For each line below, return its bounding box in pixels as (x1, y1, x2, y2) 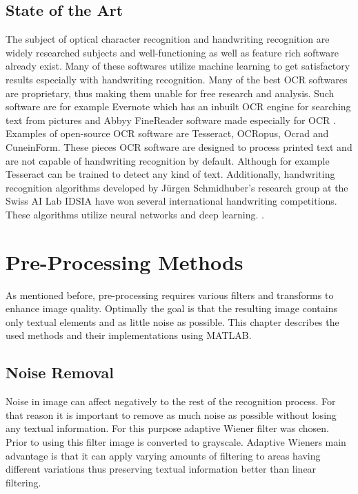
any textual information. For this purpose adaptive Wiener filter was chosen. (6, 421, 329, 435)
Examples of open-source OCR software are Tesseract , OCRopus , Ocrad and (6, 126, 329, 141)
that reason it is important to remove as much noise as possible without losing (6, 407, 337, 422)
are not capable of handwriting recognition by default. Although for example (6, 153, 330, 167)
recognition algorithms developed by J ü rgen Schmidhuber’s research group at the (6, 180, 348, 194)
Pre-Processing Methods (6, 247, 243, 276)
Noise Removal (6, 362, 114, 383)
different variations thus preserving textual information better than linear (6, 462, 317, 476)
